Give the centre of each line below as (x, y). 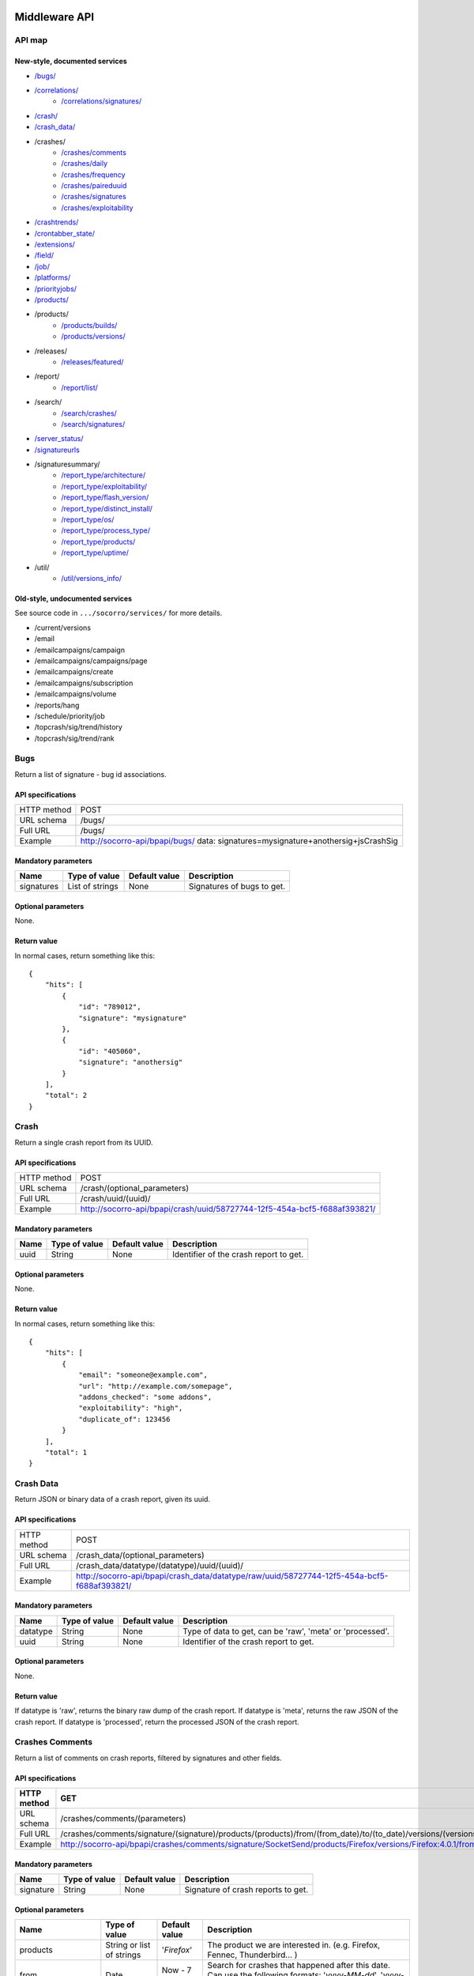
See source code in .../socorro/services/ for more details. (118, 613)
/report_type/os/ (88, 520)
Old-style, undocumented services (73, 598)
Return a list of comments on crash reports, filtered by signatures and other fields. (148, 1758)
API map (31, 40)
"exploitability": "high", (131, 1408)
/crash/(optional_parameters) (135, 1188)
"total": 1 (66, 1452)
